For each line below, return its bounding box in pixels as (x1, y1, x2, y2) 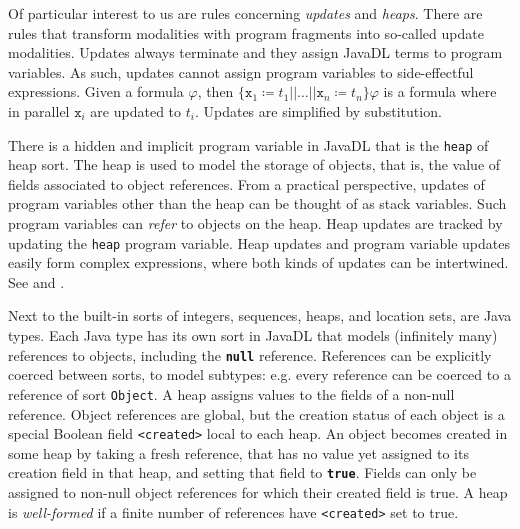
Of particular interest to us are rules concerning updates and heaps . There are (8, 3, 483, 23)
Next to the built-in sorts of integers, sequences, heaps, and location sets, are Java (8, 305, 512, 326)
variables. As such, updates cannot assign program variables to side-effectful (8, 61, 474, 82)
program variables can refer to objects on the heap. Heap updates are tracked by (8, 213, 503, 233)
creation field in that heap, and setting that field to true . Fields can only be (8, 462, 477, 483)
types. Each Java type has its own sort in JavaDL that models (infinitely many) (8, 325, 498, 346)
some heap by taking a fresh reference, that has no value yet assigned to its (8, 442, 469, 463)
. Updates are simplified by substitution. (194, 100, 442, 121)
